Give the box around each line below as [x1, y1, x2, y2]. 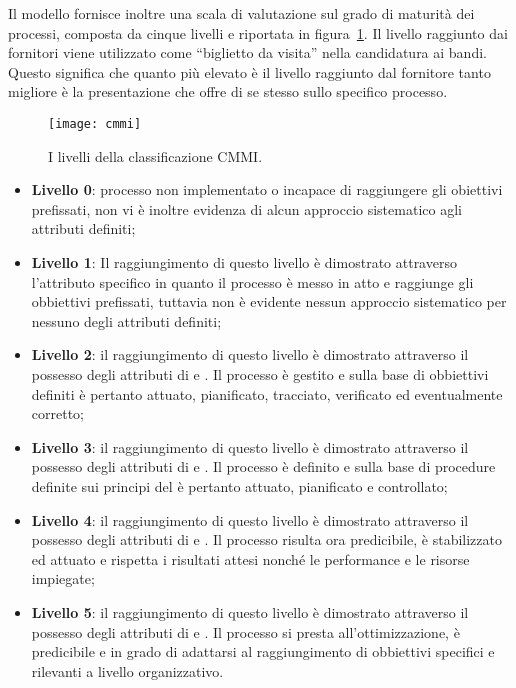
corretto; [31, 403, 84, 424]
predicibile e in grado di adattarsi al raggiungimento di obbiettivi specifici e [31, 641, 495, 662]
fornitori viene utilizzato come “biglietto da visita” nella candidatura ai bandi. [8, 42, 487, 63]
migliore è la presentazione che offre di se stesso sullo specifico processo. [8, 81, 448, 102]
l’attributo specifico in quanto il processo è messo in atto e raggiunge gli [31, 271, 474, 292]
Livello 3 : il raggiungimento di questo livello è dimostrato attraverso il [31, 436, 469, 457]
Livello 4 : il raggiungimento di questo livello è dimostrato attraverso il [31, 509, 469, 530]
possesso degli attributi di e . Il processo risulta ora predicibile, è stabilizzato [31, 529, 502, 550]
